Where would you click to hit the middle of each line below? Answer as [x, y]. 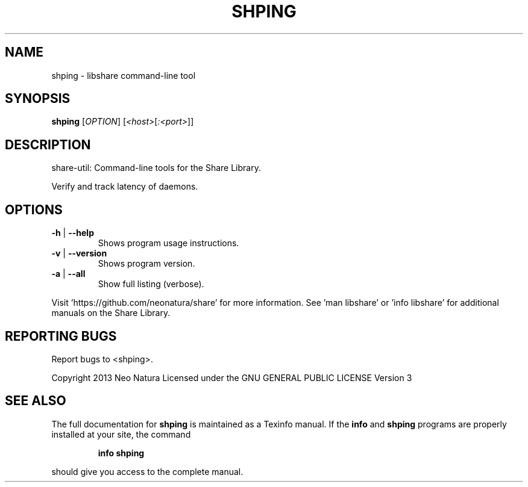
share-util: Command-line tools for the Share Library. [156, 168]
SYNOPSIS [38, 99]
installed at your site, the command [121, 434]
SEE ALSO [36, 401]
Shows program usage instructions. [168, 243]
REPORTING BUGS [61, 336]
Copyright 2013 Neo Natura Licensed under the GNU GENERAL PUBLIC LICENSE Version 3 [232, 377]
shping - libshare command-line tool [124, 75]
